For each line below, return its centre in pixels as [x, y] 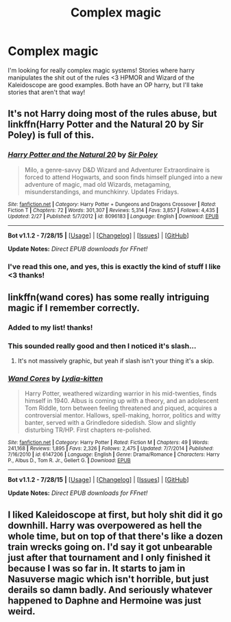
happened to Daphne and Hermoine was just [105, 600]
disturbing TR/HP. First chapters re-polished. [88, 430]
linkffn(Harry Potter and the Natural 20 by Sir [106, 125]
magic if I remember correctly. [74, 308]
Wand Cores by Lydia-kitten [56, 379]
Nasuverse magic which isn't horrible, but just [109, 579]
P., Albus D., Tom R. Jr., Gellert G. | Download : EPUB [69, 461]
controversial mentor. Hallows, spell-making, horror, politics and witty [123, 415]
